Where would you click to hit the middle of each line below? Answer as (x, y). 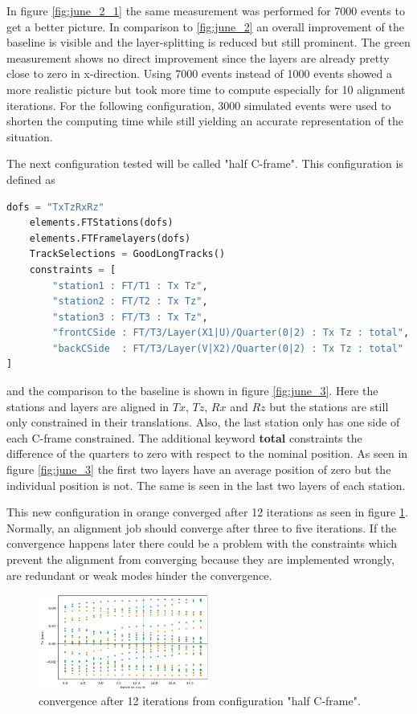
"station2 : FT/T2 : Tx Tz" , (130, 302)
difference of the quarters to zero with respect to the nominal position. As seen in (207, 453)
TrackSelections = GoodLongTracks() (127, 254)
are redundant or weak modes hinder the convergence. (139, 575)
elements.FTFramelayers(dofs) (110, 238)
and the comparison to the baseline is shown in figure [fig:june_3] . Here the (192, 391)
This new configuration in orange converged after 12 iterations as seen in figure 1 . (207, 512)
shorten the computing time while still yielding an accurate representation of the (205, 121)
